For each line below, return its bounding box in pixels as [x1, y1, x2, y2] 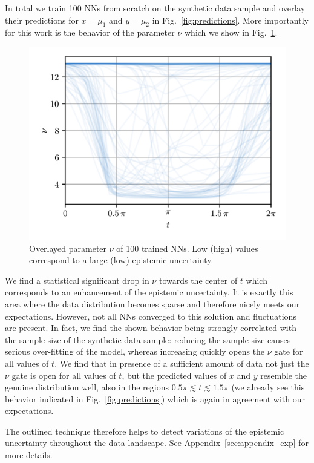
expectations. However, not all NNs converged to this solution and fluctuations [5, 309, 296, 322]
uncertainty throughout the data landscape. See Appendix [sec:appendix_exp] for [5, 436, 309, 449]
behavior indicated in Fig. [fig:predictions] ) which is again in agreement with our [5, 392, 306, 405]
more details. [5, 448, 53, 461]
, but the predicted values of [122, 369, 227, 381]
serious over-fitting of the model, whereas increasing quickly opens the [5, 345, 265, 358]
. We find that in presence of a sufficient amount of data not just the [54, 356, 309, 369]
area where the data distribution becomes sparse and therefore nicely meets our [5, 297, 300, 310]
